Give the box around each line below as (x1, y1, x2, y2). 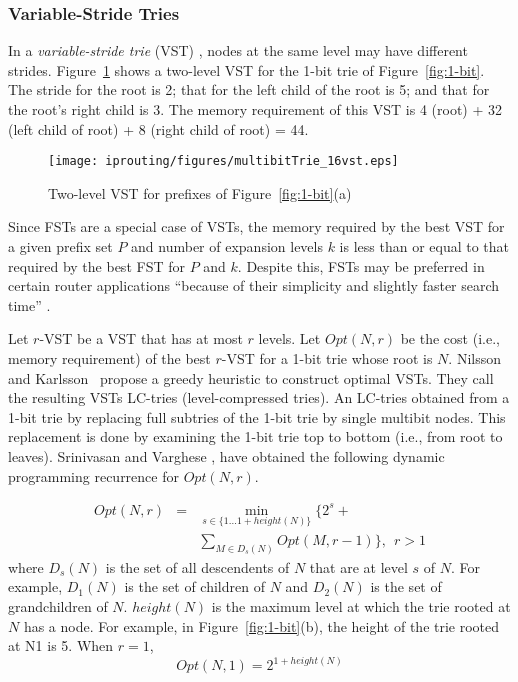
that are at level (309, 556, 408, 577)
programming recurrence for (8, 465, 179, 486)
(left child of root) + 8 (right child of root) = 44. (8, 118, 309, 139)
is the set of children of (124, 576, 265, 597)
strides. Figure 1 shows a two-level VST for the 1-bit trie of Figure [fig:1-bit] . (8, 59, 485, 80)
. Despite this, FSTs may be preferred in (237, 255, 485, 276)
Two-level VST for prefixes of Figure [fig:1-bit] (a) (48, 182, 352, 203)
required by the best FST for (8, 255, 185, 276)
